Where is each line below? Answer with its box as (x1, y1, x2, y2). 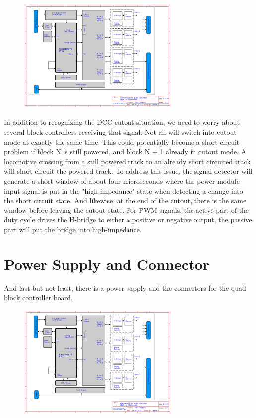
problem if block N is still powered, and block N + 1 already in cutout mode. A (4, 146, 247, 157)
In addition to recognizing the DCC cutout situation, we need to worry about (4, 117, 240, 127)
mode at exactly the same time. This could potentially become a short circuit (4, 136, 240, 147)
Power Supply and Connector (4, 253, 209, 274)
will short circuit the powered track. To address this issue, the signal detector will (4, 166, 253, 176)
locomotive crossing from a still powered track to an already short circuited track (4, 156, 251, 166)
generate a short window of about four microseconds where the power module (4, 176, 240, 186)
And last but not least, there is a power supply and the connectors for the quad (4, 282, 246, 293)
